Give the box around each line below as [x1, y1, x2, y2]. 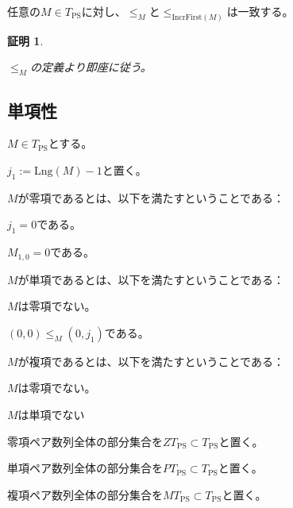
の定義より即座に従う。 [29, 59, 152, 75]
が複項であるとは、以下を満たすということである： [17, 352, 284, 369]
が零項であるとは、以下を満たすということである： [17, 189, 284, 206]
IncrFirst [172, 13, 202, 21]
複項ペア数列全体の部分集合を [7, 486, 163, 502]
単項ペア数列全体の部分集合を [7, 460, 163, 476]
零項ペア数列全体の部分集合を [7, 433, 163, 449]
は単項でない [17, 406, 85, 423]
